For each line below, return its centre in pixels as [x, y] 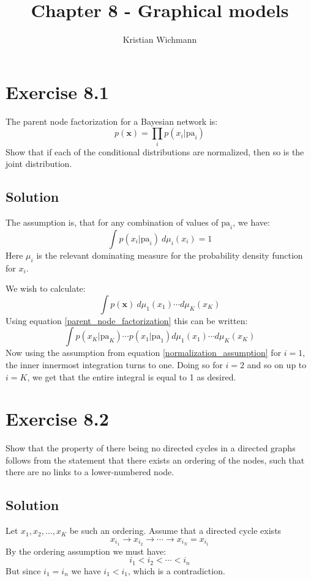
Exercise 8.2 [57, 419]
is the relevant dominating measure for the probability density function [170, 255]
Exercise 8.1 [57, 91]
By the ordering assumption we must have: [86, 551]
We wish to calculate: [46, 288]
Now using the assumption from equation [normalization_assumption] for [144, 353]
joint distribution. [39, 164]
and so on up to [277, 364]
